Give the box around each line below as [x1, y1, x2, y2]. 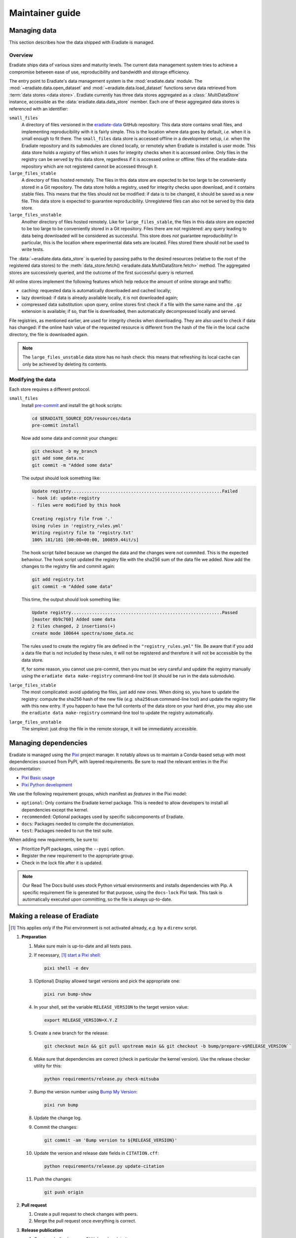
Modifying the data [9, 376, 56, 383]
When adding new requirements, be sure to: [9, 837, 99, 843]
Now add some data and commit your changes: [21, 435, 118, 441]
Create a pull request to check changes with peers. [34, 1211, 138, 1217]
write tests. [21, 247, 44, 253]
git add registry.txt [32, 577, 85, 582]
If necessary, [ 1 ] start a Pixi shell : [34, 952, 101, 958]
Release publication [21, 1227, 63, 1233]
